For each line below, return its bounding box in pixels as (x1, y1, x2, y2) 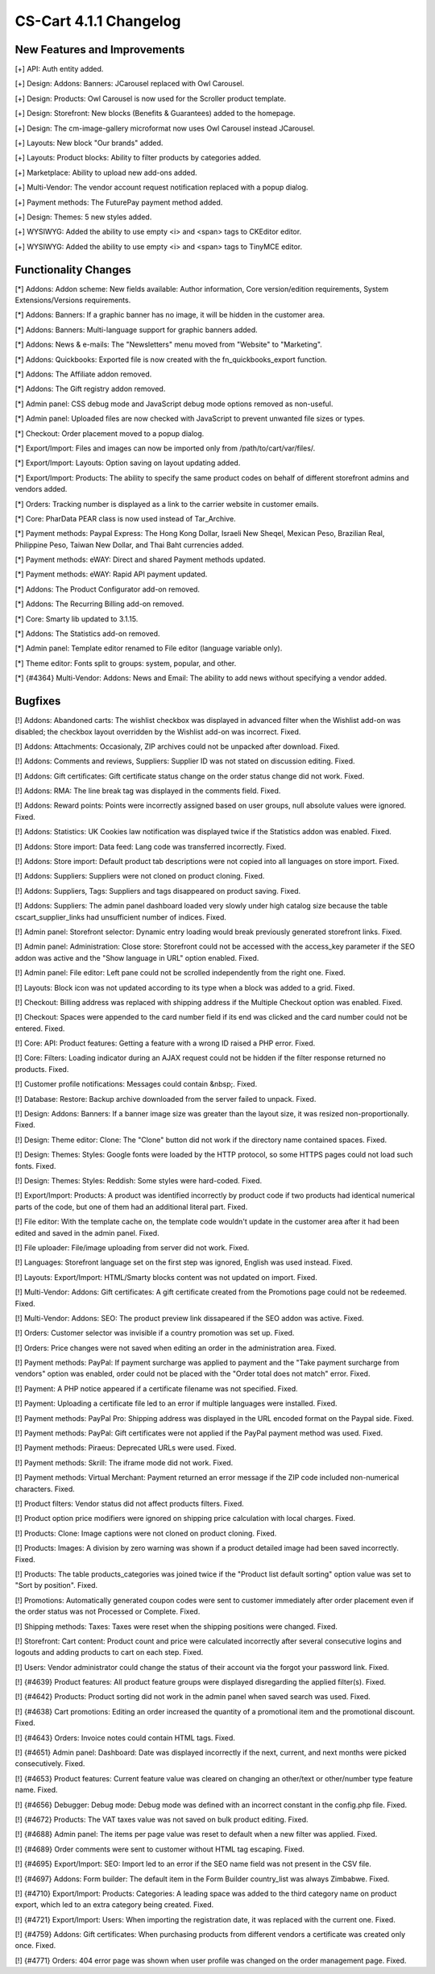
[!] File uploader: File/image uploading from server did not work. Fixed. (14, 1242, 250, 1253)
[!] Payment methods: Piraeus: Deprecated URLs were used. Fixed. (14, 1443, 237, 1452)
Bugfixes (14, 694, 61, 709)
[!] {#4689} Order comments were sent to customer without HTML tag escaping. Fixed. (14, 1844, 305, 1854)
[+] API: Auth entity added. (14, 64, 104, 74)
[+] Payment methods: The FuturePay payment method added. (14, 197, 223, 207)
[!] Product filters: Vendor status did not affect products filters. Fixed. (14, 1498, 245, 1508)
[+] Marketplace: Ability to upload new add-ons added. (14, 168, 197, 177)
